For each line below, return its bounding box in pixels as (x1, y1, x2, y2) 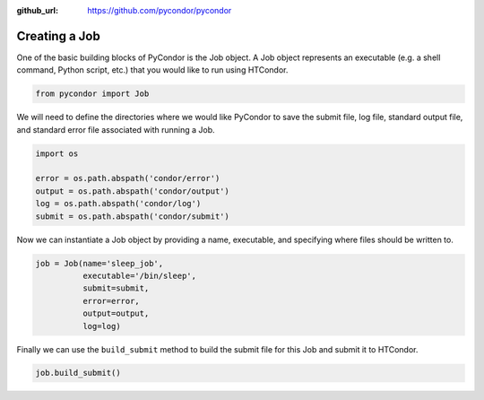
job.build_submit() (35, 368, 121, 378)
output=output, (82, 309, 150, 318)
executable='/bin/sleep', (82, 270, 197, 281)
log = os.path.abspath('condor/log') (35, 198, 202, 209)
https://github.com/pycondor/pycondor (87, 5, 232, 15)
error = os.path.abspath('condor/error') (35, 173, 220, 184)
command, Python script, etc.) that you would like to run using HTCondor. (16, 65, 289, 75)
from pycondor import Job (35, 89, 150, 99)
